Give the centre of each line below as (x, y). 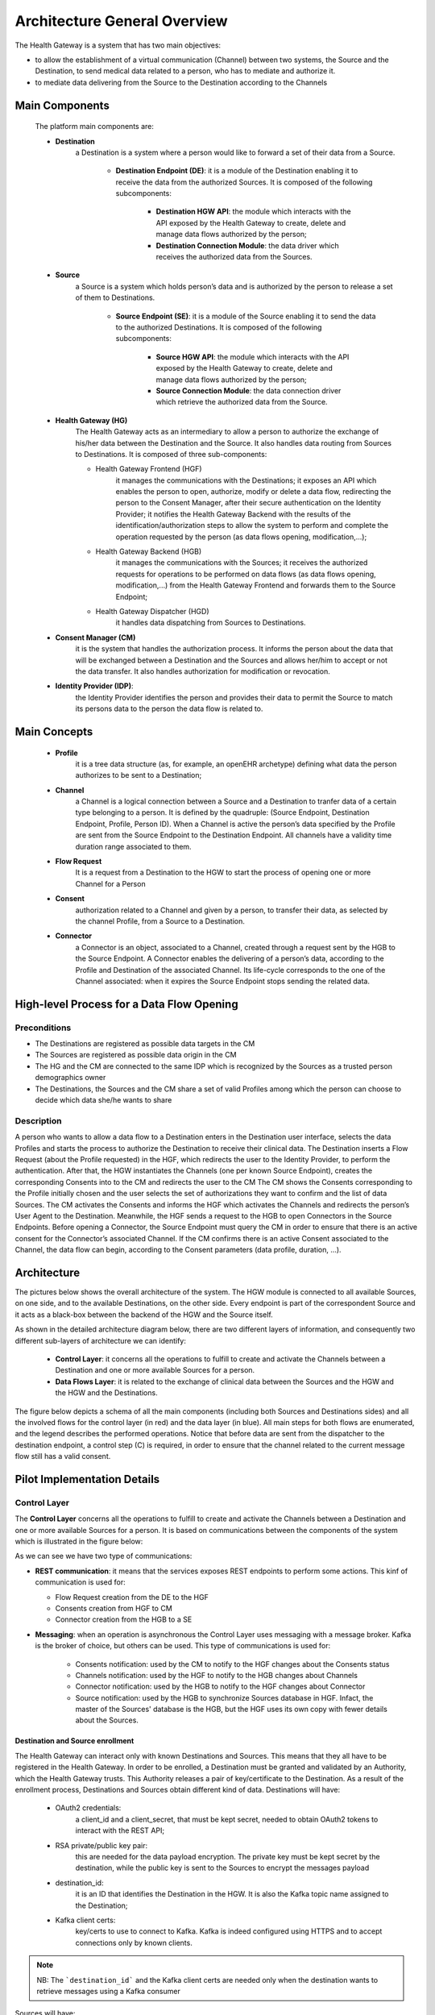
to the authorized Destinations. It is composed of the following (219, 327)
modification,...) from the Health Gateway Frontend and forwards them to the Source (256, 585)
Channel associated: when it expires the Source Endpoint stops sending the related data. (223, 981)
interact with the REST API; (120, 1830)
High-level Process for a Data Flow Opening (126, 1004)
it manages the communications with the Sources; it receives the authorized (242, 563)
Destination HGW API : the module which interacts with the (253, 212)
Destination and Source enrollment (75, 1741)
